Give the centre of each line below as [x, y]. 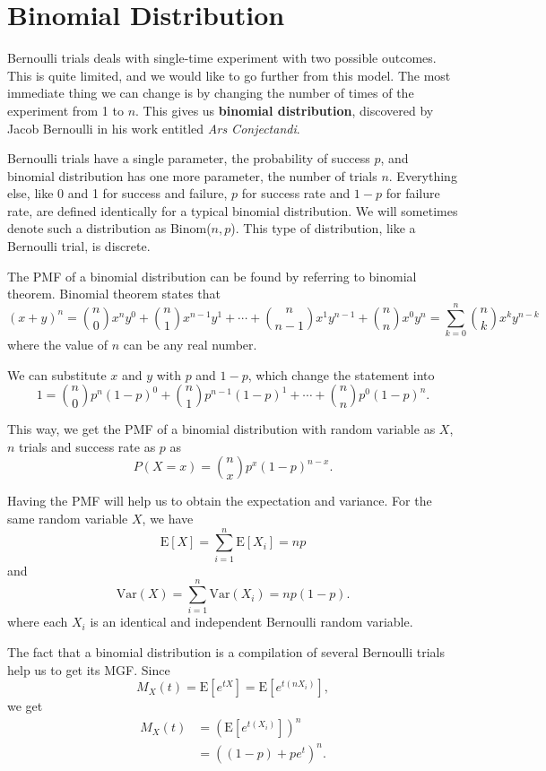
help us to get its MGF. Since [89, 669]
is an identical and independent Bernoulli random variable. [251, 622]
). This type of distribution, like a [323, 228]
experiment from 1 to [65, 110]
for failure [413, 193]
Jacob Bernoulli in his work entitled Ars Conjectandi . [154, 128]
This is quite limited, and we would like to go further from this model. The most [229, 75]
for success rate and [296, 193]
